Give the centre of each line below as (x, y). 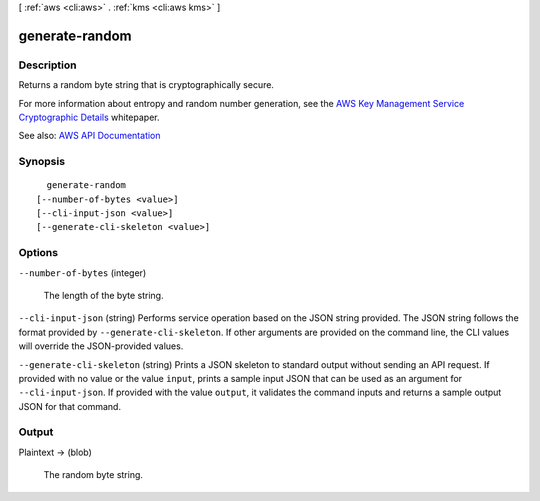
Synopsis (41, 162)
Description (47, 65)
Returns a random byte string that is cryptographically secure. (146, 85)
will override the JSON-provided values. (101, 346)
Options (38, 253)
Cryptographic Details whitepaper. (89, 117)
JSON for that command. (70, 406)
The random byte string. (93, 475)
